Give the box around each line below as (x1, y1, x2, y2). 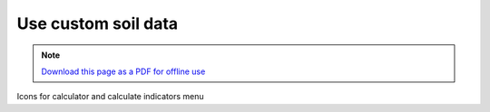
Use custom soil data (16, 14, 179, 33)
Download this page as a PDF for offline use (41, 66, 206, 77)
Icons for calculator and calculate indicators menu (16, 91, 204, 102)
